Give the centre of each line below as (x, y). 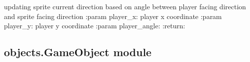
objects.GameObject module (78, 52)
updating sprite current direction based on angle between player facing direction (125, 6)
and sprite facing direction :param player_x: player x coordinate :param (113, 16)
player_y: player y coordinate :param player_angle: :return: (95, 26)
